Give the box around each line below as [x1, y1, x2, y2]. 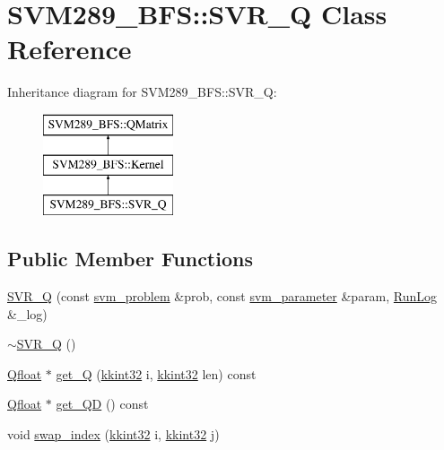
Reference [7, 30, 132, 67]
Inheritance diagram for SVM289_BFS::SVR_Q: [7, 82, 277, 101]
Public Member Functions [7, 245, 253, 273]
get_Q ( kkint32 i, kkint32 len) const [56, 364, 257, 383]
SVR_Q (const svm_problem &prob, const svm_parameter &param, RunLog [7, 287, 438, 306]
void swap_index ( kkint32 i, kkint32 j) [7, 425, 220, 444]
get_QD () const [56, 394, 149, 413]
